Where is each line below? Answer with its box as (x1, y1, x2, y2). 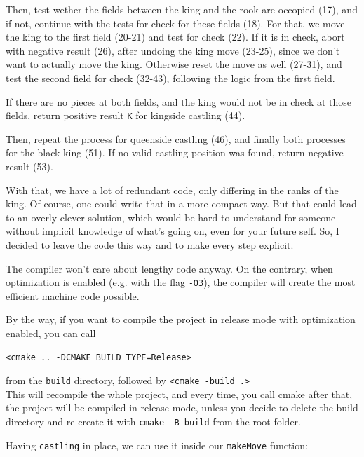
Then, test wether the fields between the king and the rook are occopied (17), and (6, 2, 358, 16)
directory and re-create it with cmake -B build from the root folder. (6, 414, 301, 429)
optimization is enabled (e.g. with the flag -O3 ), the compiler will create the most (6, 275, 356, 289)
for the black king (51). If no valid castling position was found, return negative (6, 145, 344, 160)
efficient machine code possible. (6, 288, 140, 303)
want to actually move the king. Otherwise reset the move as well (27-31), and (6, 57, 342, 71)
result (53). (6, 159, 53, 173)
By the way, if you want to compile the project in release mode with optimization (6, 312, 356, 327)
